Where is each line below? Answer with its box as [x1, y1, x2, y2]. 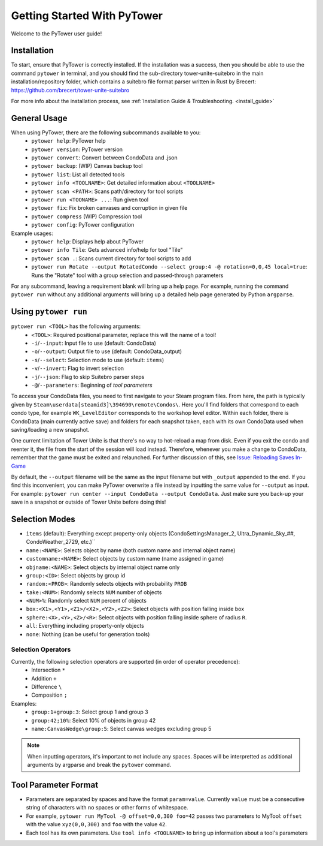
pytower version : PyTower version [31, 146, 123, 153]
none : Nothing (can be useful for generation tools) [26, 630, 150, 638]
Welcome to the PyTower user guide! [11, 30, 102, 37]
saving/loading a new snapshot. [11, 426, 90, 433]
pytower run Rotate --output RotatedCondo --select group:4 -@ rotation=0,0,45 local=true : [31, 263, 307, 270]
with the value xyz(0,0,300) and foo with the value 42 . [26, 821, 167, 828]
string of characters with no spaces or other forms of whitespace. [26, 804, 188, 811]
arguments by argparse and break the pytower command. [27, 761, 172, 769]
